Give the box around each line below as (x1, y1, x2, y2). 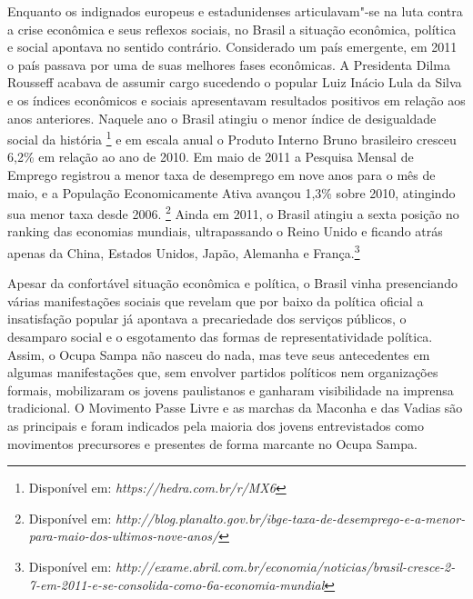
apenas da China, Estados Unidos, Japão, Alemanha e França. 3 (7, 241, 360, 262)
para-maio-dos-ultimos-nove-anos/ (28, 526, 219, 545)
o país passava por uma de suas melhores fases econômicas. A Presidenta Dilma (7, 55, 450, 74)
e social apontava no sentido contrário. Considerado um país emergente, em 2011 (7, 37, 458, 56)
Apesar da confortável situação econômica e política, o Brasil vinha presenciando (7, 274, 458, 293)
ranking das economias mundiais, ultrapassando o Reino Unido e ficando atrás (7, 222, 443, 241)
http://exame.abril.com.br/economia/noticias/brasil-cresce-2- (115, 557, 456, 575)
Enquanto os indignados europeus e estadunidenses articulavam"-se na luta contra (7, 2, 463, 20)
